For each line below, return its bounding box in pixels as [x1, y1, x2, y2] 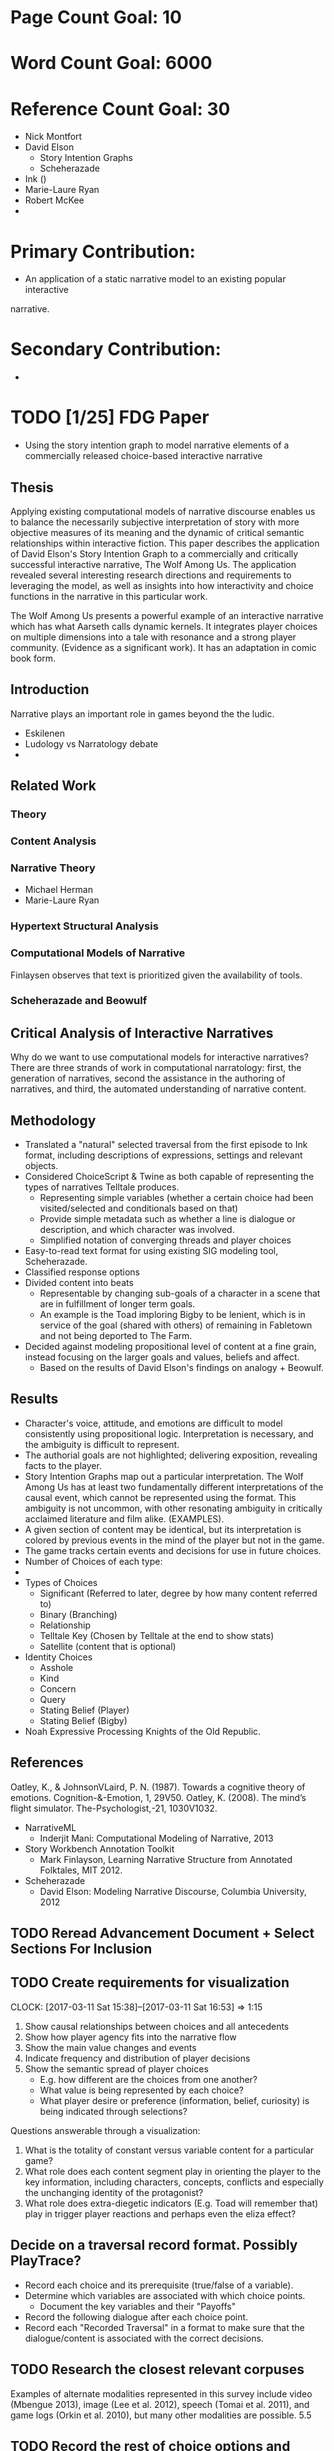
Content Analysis [10, 834, 97, 848]
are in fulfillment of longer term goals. [39, 1298, 196, 1310]
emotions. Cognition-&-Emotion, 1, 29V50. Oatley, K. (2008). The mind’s [10, 1791, 307, 1803]
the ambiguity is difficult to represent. [24, 1438, 180, 1450]
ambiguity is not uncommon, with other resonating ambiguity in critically [24, 1502, 323, 1514]
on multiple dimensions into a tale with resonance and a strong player [10, 631, 297, 643]
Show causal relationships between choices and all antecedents [24, 2020, 290, 2032]
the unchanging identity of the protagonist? [24, 2186, 204, 2198]
